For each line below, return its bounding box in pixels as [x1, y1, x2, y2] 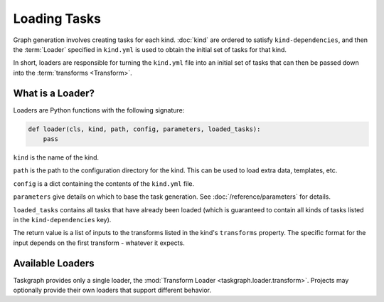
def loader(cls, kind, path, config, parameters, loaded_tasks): [28, 125, 261, 133]
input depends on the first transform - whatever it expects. [13, 239, 185, 247]
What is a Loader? [13, 87, 95, 99]
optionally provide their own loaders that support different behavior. [13, 286, 212, 295]
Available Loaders [13, 257, 95, 269]
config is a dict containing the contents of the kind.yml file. [13, 179, 195, 188]
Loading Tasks [13, 11, 102, 26]
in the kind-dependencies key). [13, 215, 112, 224]
